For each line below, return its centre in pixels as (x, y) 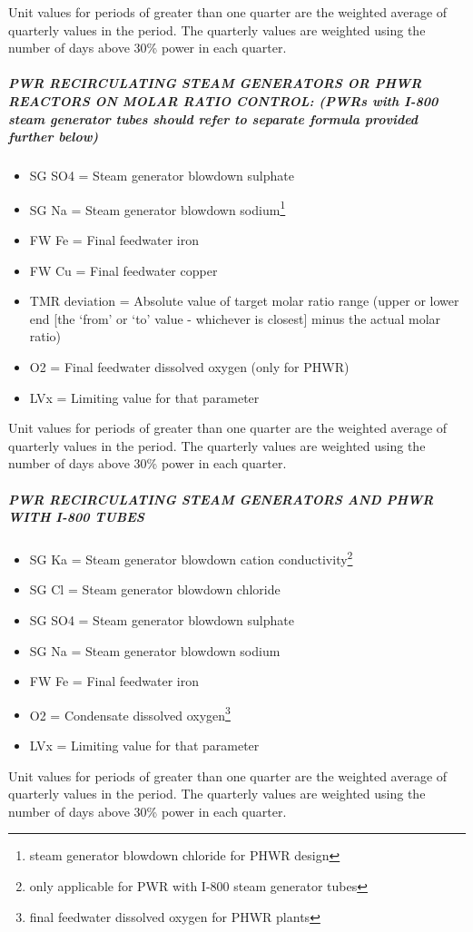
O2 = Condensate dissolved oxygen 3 (130, 713)
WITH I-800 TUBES (76, 517)
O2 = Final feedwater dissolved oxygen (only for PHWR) (189, 366)
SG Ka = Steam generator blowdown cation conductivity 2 (191, 558)
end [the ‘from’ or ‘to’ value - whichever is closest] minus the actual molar (235, 318)
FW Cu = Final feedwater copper (123, 270)
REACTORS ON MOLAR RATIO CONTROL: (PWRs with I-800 (223, 100)
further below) (54, 137)
